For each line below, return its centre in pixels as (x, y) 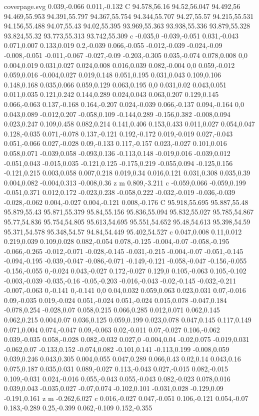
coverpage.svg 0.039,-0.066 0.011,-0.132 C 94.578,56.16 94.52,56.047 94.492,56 (122, 6)
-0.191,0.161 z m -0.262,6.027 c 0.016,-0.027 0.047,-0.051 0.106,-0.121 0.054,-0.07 (126, 398)
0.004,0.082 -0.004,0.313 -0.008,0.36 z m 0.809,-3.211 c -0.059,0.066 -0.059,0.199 (125, 182)
